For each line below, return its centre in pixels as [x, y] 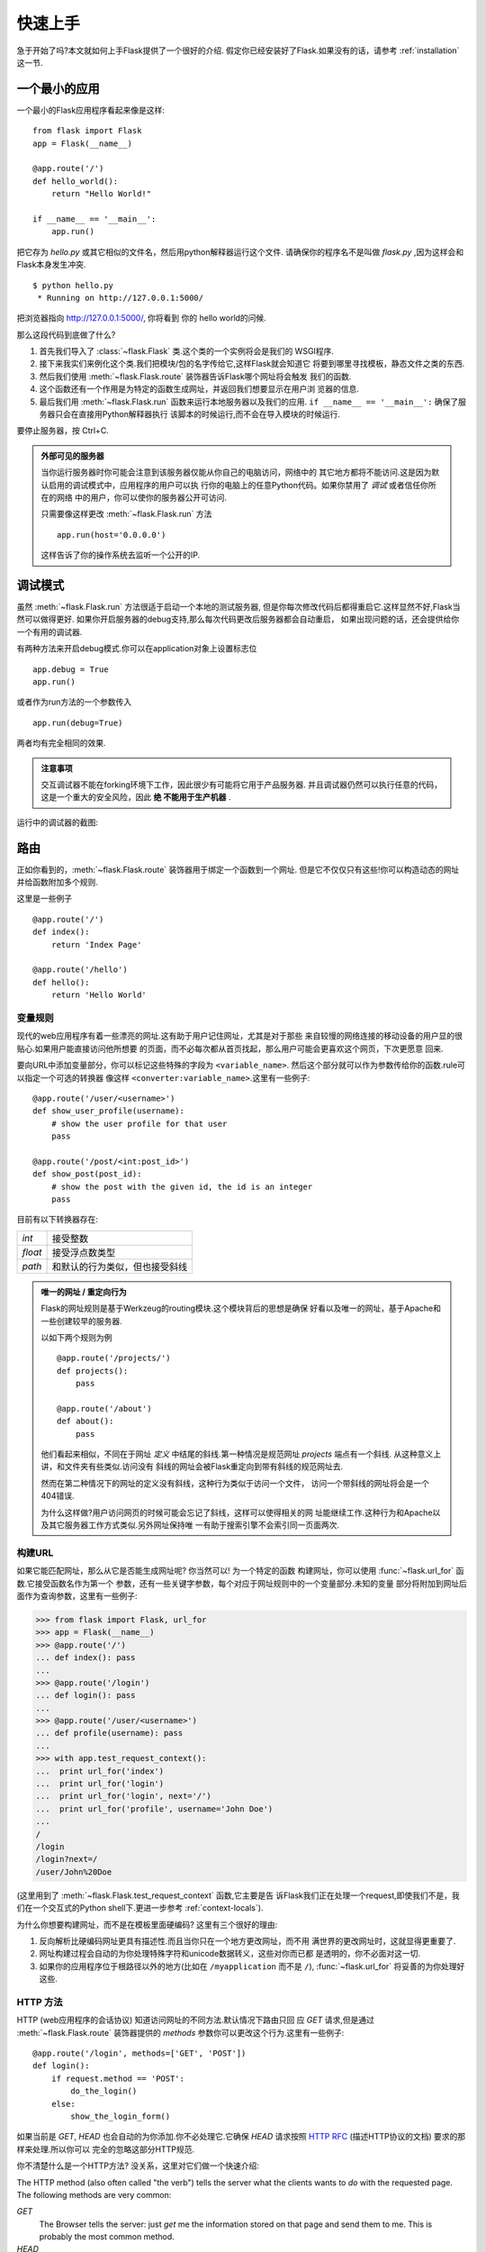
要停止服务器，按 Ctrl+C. [63, 431]
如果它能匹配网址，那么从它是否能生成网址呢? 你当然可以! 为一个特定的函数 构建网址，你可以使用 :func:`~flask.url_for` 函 [240, 1571]
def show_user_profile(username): [108, 1111]
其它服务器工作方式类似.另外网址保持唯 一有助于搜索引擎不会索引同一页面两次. [194, 1525]
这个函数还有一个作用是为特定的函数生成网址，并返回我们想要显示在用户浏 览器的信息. [199, 389]
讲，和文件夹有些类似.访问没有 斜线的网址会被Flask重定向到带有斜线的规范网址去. [192, 1467]
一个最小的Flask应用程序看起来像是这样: [91, 110]
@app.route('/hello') [80, 970]
